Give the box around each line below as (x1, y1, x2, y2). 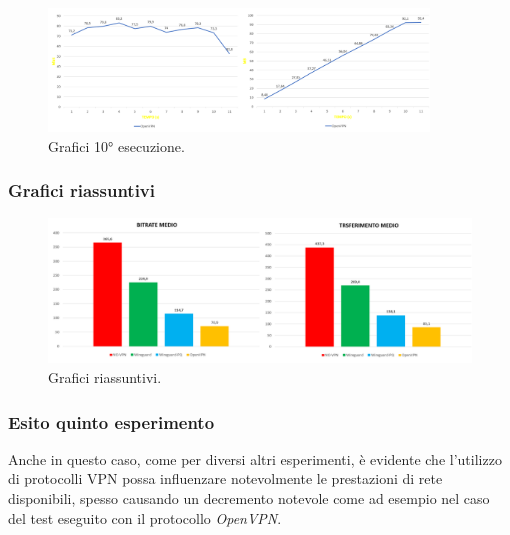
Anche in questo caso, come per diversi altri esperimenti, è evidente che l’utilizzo (8, 448, 502, 469)
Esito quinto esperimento (8, 409, 215, 434)
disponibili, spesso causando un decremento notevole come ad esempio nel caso (8, 488, 490, 508)
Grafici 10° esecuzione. (48, 135, 185, 156)
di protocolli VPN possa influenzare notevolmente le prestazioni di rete (8, 468, 443, 489)
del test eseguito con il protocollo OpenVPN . (8, 507, 282, 528)
